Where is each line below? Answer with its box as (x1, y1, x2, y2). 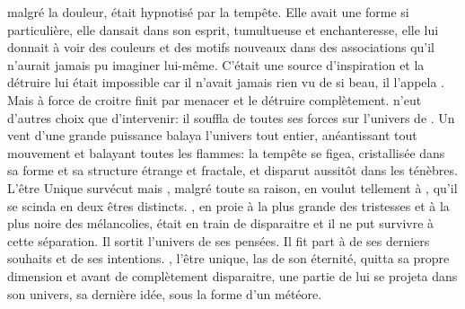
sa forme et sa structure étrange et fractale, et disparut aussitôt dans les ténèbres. (7, 161, 458, 180)
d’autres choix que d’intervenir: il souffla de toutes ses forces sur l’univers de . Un (7, 108, 455, 127)
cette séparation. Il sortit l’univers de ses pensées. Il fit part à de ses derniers (7, 231, 430, 250)
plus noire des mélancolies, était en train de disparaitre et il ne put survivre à (7, 214, 434, 233)
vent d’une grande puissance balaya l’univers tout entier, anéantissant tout (7, 126, 417, 145)
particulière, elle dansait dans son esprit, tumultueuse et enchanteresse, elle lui (7, 20, 439, 39)
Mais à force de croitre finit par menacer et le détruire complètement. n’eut (7, 90, 422, 109)
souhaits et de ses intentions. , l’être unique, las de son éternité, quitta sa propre (7, 249, 450, 268)
